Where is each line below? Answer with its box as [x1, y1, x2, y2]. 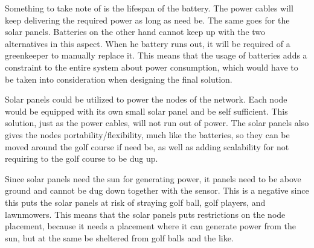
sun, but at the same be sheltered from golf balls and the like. [5, 231, 234, 244]
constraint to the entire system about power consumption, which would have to [5, 60, 298, 73]
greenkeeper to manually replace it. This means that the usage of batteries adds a [5, 49, 307, 62]
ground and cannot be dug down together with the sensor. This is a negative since [5, 184, 309, 197]
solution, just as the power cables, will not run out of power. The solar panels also [5, 116, 309, 129]
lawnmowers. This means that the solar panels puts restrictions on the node [5, 208, 286, 220]
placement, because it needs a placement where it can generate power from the [5, 220, 296, 232]
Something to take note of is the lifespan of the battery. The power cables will [5, 2, 293, 14]
